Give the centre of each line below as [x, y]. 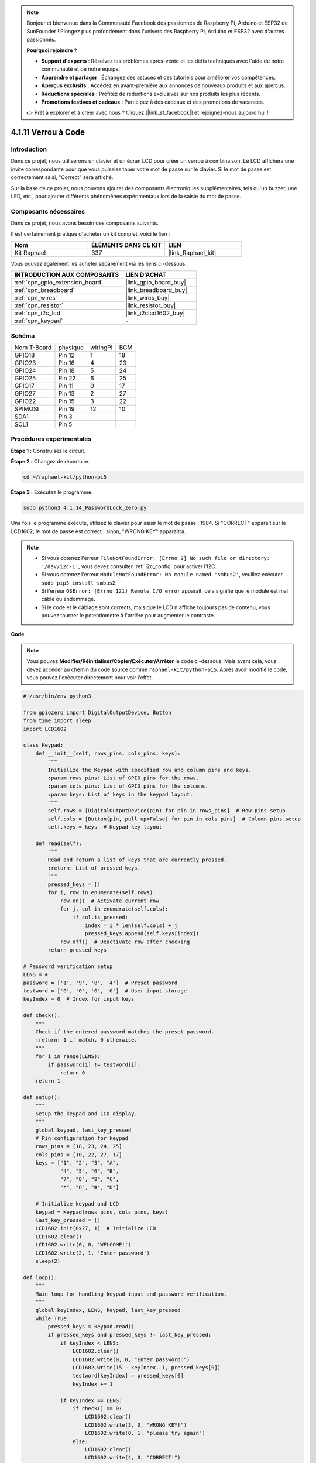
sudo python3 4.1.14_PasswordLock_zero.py [85, 508]
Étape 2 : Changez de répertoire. [50, 462]
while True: [53, 1318]
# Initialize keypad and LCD [77, 1204]
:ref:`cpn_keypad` [39, 321]
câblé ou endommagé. [68, 599]
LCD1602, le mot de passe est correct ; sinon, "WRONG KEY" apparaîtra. [98, 531]
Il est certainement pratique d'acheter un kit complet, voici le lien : [90, 233]
